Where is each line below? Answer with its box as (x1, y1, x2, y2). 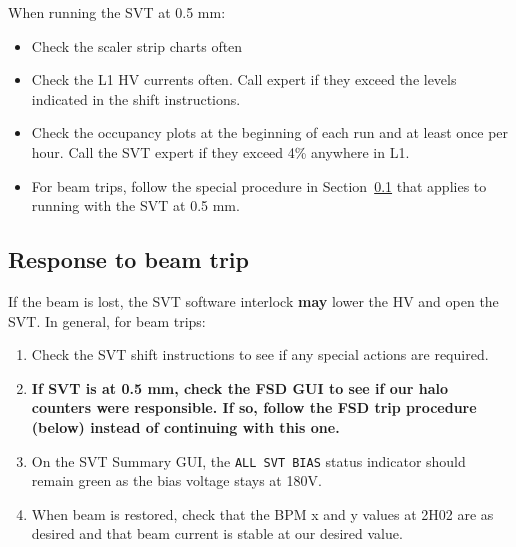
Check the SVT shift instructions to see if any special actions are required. (31, 344, 489, 365)
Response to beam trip (8, 244, 249, 275)
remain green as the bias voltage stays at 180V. (31, 470, 322, 491)
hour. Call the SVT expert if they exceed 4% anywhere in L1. (31, 141, 410, 162)
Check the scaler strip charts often (31, 35, 243, 56)
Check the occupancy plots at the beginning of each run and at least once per (31, 122, 509, 143)
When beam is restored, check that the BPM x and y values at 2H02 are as (31, 503, 494, 524)
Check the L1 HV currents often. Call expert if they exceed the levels (31, 69, 457, 90)
